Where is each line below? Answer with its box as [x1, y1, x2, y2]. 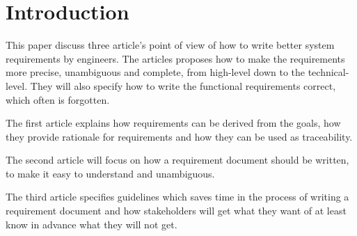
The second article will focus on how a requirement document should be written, [6, 152, 349, 167]
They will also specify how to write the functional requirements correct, [30, 78, 336, 93]
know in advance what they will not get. [6, 217, 177, 231]
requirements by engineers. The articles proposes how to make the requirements [6, 51, 345, 65]
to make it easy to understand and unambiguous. [6, 166, 215, 180]
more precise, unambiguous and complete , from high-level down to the [6, 65, 305, 79]
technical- [308, 65, 349, 79]
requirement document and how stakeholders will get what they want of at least [6, 203, 347, 218]
